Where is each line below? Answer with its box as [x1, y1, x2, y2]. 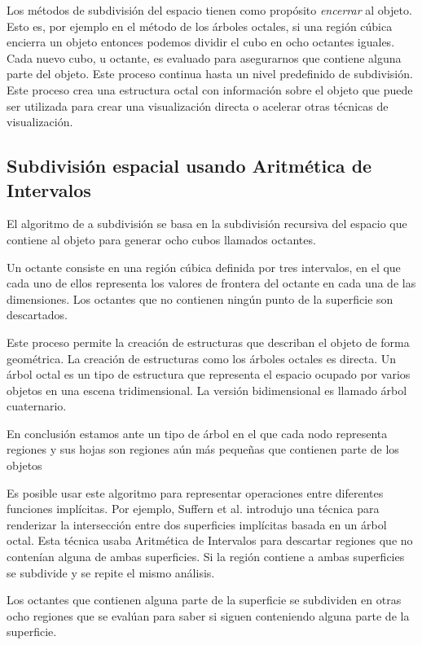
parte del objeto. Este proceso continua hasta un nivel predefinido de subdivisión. [7, 65, 413, 82]
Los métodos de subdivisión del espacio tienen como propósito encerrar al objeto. [7, 2, 412, 18]
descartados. [7, 306, 68, 323]
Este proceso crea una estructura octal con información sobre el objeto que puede [7, 81, 413, 98]
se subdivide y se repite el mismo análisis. [7, 564, 215, 581]
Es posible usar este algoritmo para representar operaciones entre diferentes [7, 484, 384, 501]
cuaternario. [7, 397, 67, 415]
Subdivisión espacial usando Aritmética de [7, 153, 372, 178]
